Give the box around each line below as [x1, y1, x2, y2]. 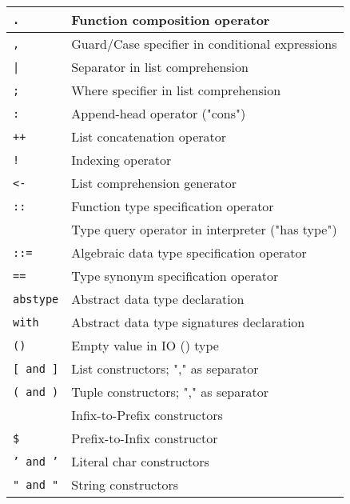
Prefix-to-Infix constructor [71, 429, 218, 447]
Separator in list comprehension [71, 58, 249, 76]
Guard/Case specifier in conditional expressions [71, 34, 337, 53]
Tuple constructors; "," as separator [71, 382, 269, 401]
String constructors [71, 475, 178, 494]
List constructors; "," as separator [71, 359, 259, 378]
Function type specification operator [71, 197, 274, 215]
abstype [13, 292, 59, 306]
